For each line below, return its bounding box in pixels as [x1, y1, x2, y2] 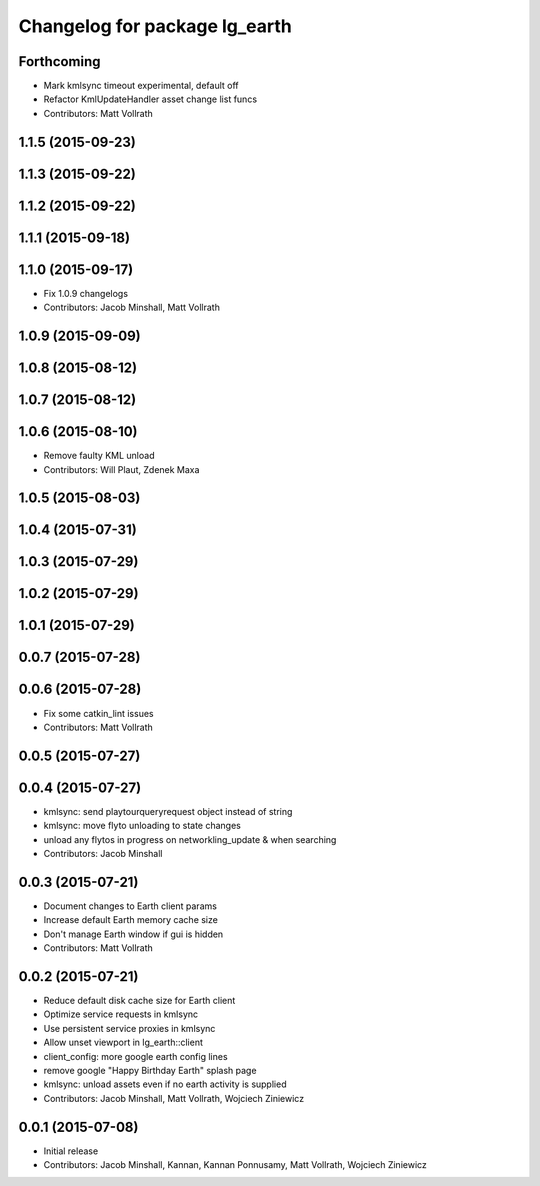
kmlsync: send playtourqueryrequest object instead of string [43, 805, 293, 817]
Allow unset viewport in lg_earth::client [43, 1036, 204, 1049]
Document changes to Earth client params [43, 900, 217, 912]
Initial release [43, 1145, 99, 1157]
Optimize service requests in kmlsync [43, 1008, 199, 1020]
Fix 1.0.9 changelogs [43, 287, 129, 299]
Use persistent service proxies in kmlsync [43, 1022, 216, 1034]
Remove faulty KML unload [43, 450, 155, 462]
